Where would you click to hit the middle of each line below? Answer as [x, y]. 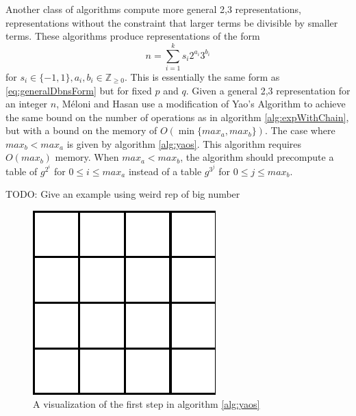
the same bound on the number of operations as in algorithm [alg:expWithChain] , [177, 117]
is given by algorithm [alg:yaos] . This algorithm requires [184, 143]
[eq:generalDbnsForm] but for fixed [79, 90]
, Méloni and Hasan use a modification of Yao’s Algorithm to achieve [201, 104]
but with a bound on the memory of [81, 130]
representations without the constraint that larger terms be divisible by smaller [172, 22]
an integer [27, 104]
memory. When [87, 157]
